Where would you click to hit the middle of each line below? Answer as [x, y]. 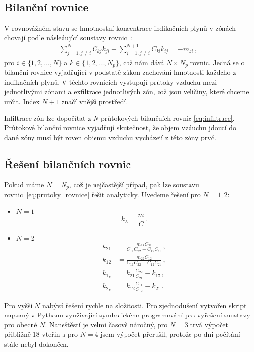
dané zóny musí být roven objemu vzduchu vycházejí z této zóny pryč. [110, 137]
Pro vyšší [18, 305]
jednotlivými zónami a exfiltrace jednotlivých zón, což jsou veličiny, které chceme [127, 91]
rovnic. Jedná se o [217, 62]
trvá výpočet [209, 324]
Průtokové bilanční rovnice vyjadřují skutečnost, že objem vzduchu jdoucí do [121, 127]
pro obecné [21, 324]
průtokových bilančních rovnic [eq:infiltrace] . [168, 118]
